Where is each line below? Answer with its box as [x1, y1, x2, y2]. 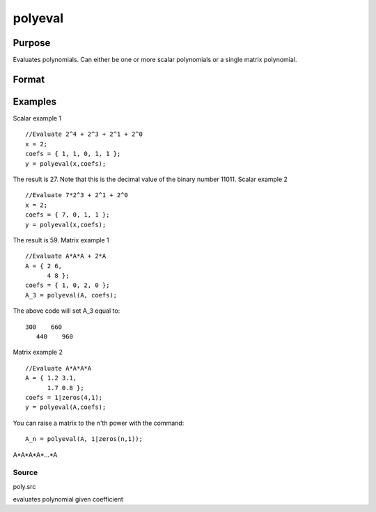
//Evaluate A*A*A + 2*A [25, 252, 107, 261]
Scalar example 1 [13, 114, 62, 122]
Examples [13, 95, 57, 107]
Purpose [13, 37, 51, 49]
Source [13, 467, 38, 477]
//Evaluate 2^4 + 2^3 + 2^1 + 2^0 [25, 130, 143, 139]
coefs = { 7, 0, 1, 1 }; [25, 211, 110, 219]
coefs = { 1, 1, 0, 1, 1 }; [25, 150, 121, 158]
